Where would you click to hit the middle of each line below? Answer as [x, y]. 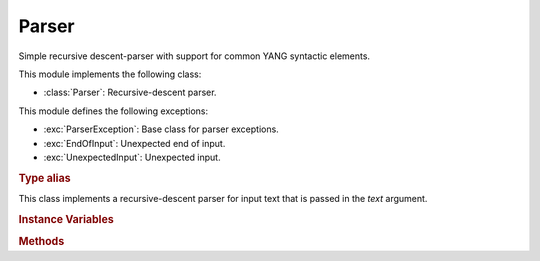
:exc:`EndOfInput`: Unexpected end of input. [134, 143]
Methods [41, 241]
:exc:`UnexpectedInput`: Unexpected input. [132, 157]
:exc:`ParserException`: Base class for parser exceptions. [161, 129]
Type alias [44, 178]
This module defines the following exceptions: [113, 111]
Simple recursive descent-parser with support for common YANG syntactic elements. [194, 56]
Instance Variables [66, 219]
